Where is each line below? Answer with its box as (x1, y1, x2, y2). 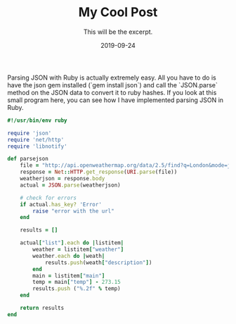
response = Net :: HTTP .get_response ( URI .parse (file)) (20, 168, 178, 176)
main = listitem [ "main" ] (32, 272, 105, 279)
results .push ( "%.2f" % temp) (32, 285, 121, 292)
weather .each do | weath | (32, 252, 105, 259)
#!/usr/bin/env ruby (7, 117, 68, 124)
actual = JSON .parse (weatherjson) (20, 181, 121, 189)
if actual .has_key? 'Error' (20, 201, 102, 208)
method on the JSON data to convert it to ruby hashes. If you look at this (7, 88, 217, 96)
